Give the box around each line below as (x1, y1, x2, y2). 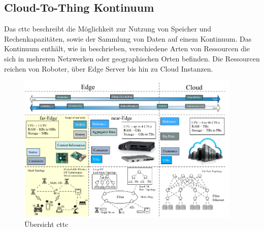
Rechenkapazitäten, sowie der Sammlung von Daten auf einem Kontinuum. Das (4, 33, 252, 44)
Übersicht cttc (24, 219, 69, 229)
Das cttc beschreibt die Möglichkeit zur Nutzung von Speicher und (4, 23, 212, 34)
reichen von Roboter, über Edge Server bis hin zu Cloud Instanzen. (4, 63, 213, 74)
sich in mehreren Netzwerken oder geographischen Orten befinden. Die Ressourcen (4, 53, 260, 63)
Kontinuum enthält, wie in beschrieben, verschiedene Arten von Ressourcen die (4, 43, 250, 54)
